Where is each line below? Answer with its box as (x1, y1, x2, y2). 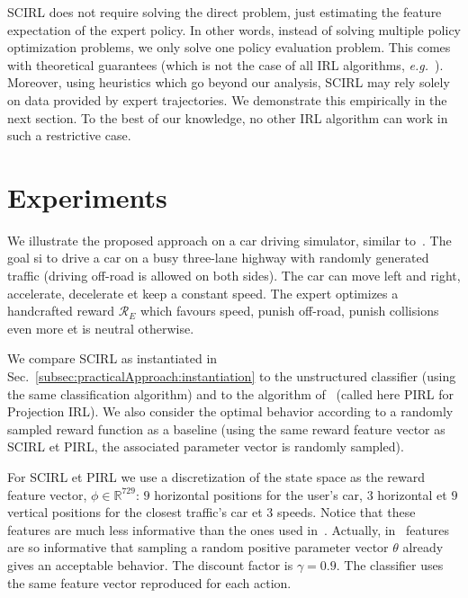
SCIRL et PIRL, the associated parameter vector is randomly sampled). (7, 437, 404, 456)
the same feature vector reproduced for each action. (7, 573, 292, 592)
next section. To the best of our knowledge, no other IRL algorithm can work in (7, 108, 448, 127)
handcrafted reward (7, 301, 115, 320)
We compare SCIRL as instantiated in (7, 349, 218, 368)
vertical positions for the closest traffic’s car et (7, 503, 263, 522)
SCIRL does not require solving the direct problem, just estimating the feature (7, 3, 442, 21)
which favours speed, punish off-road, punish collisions (139, 301, 439, 320)
